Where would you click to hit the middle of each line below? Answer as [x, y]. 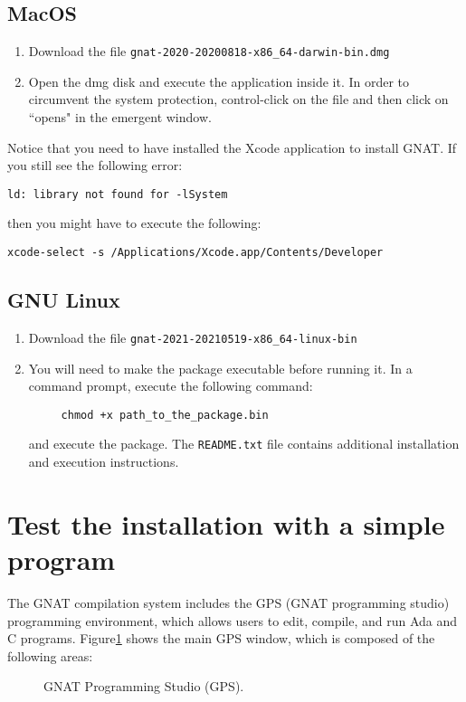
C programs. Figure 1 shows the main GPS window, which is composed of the [221, 638]
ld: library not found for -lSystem [118, 194]
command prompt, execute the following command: [171, 386]
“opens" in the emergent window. [120, 117]
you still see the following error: [95, 165]
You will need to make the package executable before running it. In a [220, 368]
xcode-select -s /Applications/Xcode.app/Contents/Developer [195, 253]
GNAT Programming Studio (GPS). [144, 686]
